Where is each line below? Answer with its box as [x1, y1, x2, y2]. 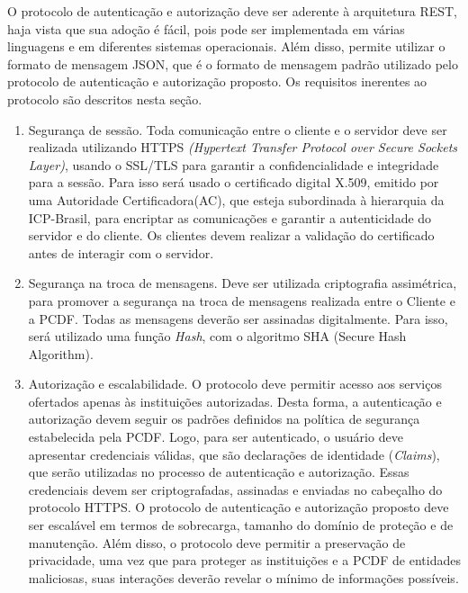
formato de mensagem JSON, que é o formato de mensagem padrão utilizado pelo [7, 54, 458, 73]
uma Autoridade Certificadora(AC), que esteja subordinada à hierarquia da [28, 190, 445, 209]
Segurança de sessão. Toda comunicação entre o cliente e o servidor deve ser [28, 120, 447, 139]
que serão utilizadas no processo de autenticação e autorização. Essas [28, 463, 409, 481]
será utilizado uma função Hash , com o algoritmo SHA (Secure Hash [28, 327, 407, 346]
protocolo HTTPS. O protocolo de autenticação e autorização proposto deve [28, 498, 449, 517]
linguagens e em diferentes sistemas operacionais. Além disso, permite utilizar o [7, 37, 445, 56]
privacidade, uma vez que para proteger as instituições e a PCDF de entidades [28, 551, 461, 570]
